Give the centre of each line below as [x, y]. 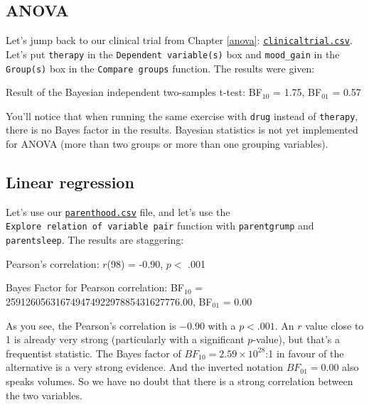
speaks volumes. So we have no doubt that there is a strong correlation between [180, 380]
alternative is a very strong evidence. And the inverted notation [144, 367]
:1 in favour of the [305, 353]
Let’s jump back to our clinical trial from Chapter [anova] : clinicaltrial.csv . [179, 40]
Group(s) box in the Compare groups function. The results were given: [160, 68]
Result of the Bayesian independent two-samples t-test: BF [134, 92]
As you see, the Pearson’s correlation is [91, 325]
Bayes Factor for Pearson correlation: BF [95, 287]
